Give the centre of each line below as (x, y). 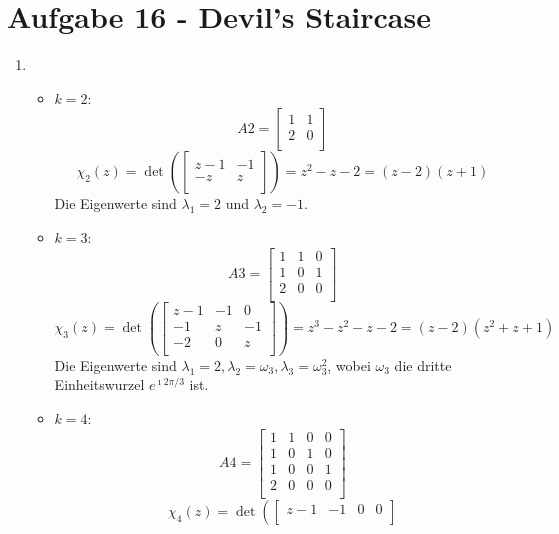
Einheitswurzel (99, 384)
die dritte (423, 364)
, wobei (349, 364)
